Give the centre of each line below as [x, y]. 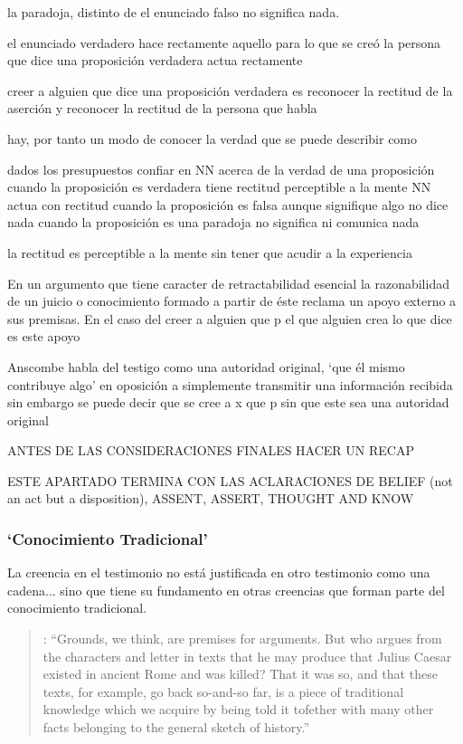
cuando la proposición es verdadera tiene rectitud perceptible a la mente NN [219, 187]
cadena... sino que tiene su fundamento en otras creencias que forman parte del [226, 590]
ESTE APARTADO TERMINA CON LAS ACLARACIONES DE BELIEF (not [230, 480]
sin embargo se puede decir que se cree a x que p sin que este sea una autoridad [228, 402]
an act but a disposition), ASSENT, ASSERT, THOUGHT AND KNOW [211, 498]
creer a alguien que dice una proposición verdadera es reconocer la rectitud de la [230, 90]
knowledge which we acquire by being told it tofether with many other [238, 709]
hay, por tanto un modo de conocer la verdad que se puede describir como [213, 138]
